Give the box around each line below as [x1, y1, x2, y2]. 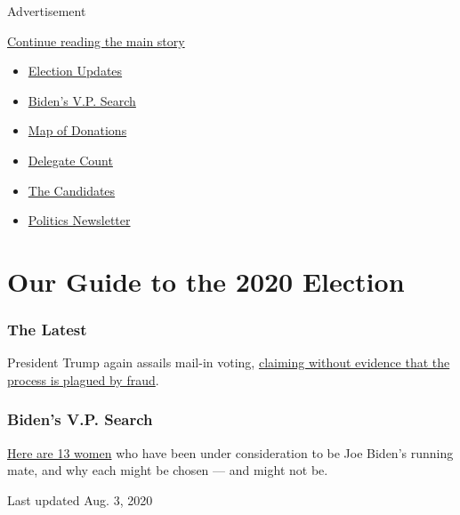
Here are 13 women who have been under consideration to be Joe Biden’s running [7, 443, 454, 462]
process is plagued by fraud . [7, 370, 159, 389]
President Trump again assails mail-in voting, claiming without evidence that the [7, 353, 450, 372]
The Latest [7, 318, 87, 341]
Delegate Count [28, 150, 113, 169]
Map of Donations [28, 121, 127, 140]
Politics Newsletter [28, 211, 131, 229]
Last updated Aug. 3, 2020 [7, 490, 153, 509]
